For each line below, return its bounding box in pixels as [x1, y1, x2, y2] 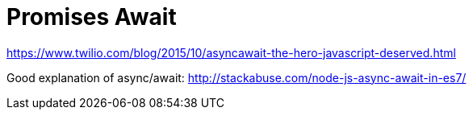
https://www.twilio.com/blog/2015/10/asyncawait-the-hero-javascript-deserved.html [6, 45, 456, 60]
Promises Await [6, 3, 177, 31]
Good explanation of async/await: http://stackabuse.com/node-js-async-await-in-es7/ [6, 70, 467, 85]
